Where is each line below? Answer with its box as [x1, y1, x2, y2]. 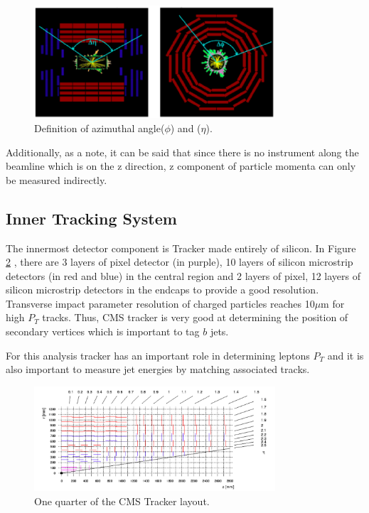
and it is [327, 347, 364, 362]
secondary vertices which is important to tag [6, 324, 200, 339]
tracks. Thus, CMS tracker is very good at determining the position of [42, 310, 348, 325]
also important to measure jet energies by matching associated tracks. [6, 362, 310, 377]
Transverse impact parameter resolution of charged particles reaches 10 [6, 296, 315, 310]
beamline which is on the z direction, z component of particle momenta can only [6, 158, 356, 173]
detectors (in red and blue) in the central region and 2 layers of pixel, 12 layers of [6, 268, 361, 283]
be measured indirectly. [6, 172, 107, 187]
